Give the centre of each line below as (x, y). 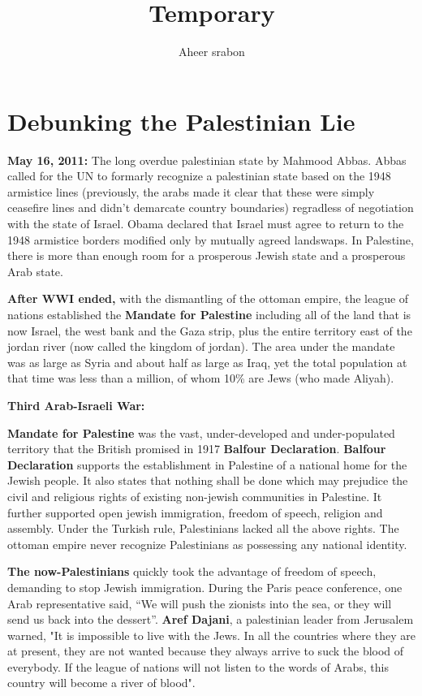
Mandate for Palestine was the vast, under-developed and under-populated (201, 432)
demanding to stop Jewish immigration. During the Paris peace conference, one (205, 587)
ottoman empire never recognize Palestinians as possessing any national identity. (207, 544)
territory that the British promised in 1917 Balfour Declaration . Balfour (197, 449)
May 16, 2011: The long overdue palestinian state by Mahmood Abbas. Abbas (207, 160)
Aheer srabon (212, 52)
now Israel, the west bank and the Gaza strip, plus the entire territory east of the (210, 330)
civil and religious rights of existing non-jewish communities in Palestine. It (195, 496)
